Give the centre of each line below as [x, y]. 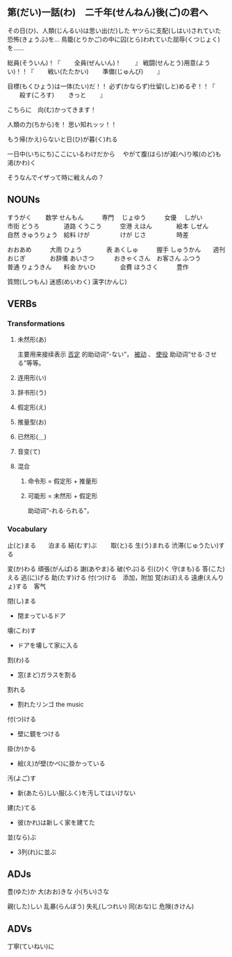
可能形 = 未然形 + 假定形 [63, 496]
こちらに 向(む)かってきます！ [52, 109]
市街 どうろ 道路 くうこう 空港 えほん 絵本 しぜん [108, 226]
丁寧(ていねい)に [31, 947]
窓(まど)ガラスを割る [47, 674]
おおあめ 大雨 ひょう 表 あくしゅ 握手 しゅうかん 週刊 [116, 250]
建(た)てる [22, 808]
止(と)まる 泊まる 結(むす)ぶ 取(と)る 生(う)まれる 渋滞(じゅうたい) [113, 545]
